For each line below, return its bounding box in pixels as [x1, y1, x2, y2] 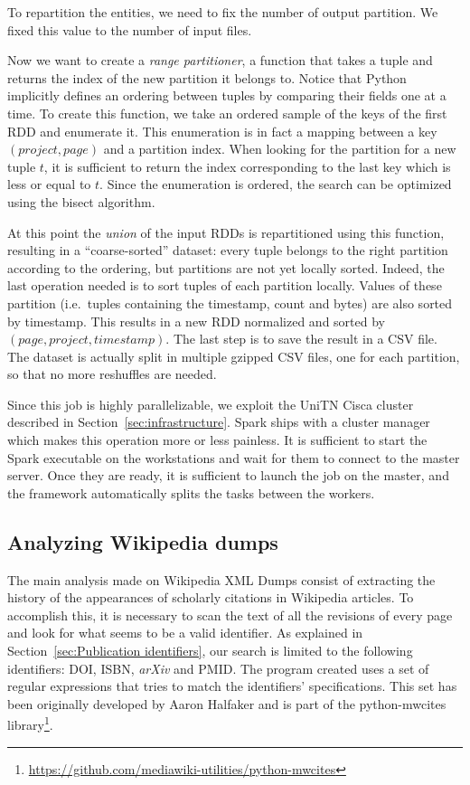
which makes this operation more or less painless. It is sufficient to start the [7, 430, 428, 449]
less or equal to [7, 175, 91, 194]
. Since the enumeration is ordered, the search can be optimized [99, 175, 452, 194]
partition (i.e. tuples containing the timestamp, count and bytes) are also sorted [7, 293, 453, 312]
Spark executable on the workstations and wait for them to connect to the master [7, 448, 460, 467]
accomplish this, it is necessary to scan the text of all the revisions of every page [7, 605, 453, 624]
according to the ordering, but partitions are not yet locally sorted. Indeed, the [7, 258, 445, 277]
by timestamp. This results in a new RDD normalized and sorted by [7, 311, 385, 330]
